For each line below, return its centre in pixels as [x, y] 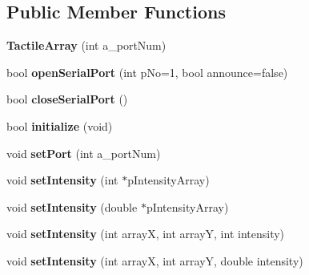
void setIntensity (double [72, 206]
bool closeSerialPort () [67, 99]
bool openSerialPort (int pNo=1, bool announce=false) [147, 72]
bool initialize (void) [60, 125]
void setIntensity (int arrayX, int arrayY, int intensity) [146, 234]
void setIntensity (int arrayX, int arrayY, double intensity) [155, 260]
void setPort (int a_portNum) [84, 153]
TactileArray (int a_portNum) [86, 45]
